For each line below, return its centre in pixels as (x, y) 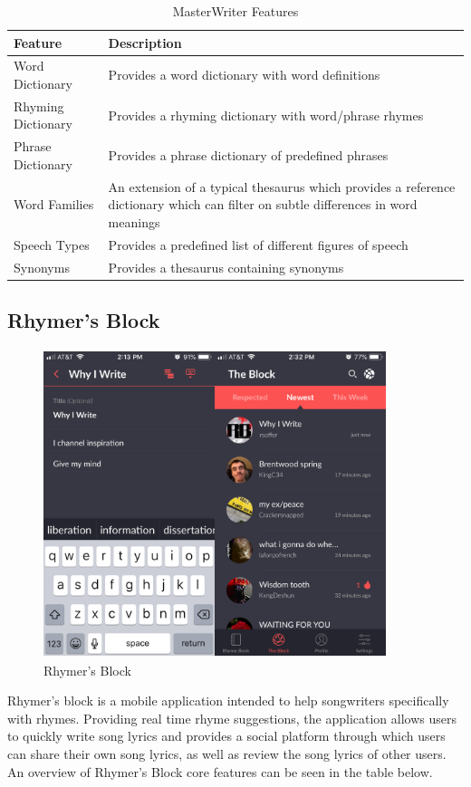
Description (145, 42)
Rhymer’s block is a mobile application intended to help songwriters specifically (228, 701)
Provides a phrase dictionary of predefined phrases (248, 155)
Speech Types (52, 244)
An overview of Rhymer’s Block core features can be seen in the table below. (220, 771)
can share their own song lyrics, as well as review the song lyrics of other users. (227, 754)
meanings (134, 221)
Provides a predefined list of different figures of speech (258, 244)
